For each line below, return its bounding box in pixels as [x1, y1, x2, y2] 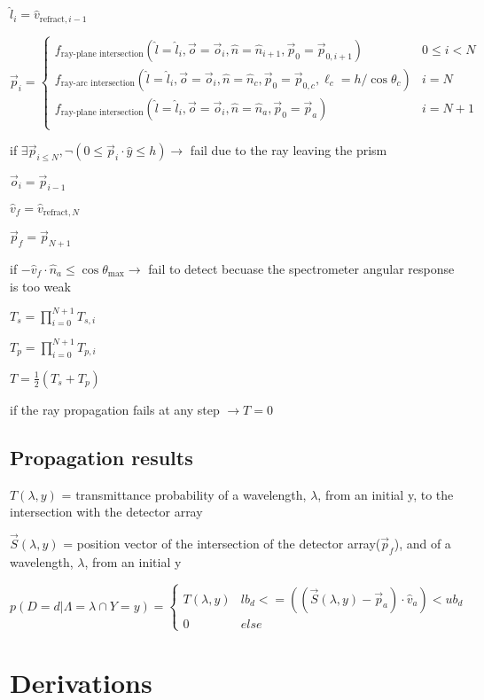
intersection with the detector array [10, 502, 203, 521]
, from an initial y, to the [317, 485, 454, 503]
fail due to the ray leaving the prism [190, 141, 387, 159]
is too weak [10, 276, 71, 295]
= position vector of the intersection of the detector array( [63, 533, 381, 552]
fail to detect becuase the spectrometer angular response [148, 260, 455, 277]
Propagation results [10, 443, 193, 471]
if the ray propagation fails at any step [10, 400, 220, 418]
